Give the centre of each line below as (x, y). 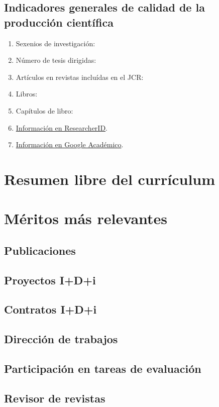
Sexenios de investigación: (56, 43)
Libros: (27, 94)
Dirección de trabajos (61, 339)
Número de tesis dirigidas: (56, 60)
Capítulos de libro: (44, 110)
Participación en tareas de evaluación (103, 369)
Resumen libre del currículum (110, 179)
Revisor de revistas (55, 398)
